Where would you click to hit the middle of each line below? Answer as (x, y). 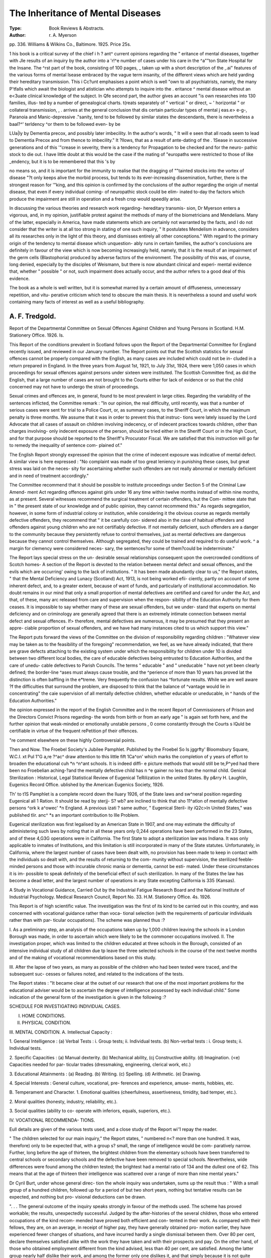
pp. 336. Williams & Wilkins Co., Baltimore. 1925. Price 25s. (70, 44)
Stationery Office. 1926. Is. (37, 335)
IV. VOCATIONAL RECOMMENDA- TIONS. (52, 1120)
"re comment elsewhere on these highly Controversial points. (73, 740)
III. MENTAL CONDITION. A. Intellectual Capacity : (61, 1032)
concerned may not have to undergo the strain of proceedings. (74, 387)
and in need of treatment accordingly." (49, 476)
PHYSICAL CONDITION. (46, 1023)
